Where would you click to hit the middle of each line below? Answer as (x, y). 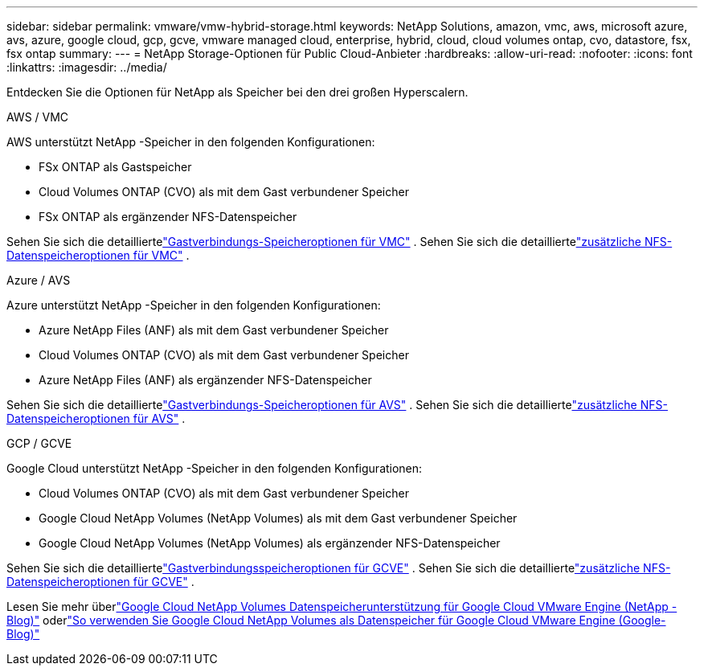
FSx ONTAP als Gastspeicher (115, 167)
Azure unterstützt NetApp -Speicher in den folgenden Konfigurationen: (194, 305)
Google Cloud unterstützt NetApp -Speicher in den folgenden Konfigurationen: (215, 468)
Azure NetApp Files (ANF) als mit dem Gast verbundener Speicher (214, 330)
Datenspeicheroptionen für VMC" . (98, 255)
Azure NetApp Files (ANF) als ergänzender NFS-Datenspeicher (205, 380)
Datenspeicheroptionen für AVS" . (96, 418)
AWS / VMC (38, 117)
